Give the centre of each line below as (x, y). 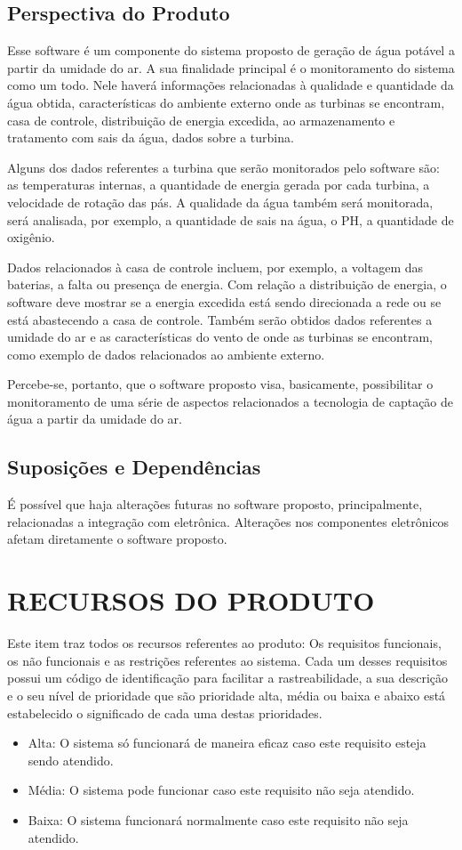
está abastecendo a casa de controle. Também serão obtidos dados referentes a (220, 319)
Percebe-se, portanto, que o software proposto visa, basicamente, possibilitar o (220, 384)
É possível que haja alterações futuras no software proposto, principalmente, (215, 504)
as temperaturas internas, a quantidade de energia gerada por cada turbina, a (219, 185)
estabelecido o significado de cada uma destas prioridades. (165, 712)
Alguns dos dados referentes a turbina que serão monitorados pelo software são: (223, 167)
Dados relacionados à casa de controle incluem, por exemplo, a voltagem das (215, 267)
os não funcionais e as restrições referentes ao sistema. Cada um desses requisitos (227, 660)
